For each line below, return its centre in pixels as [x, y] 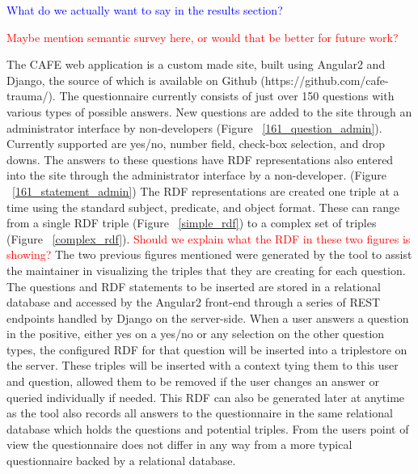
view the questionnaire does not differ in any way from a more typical [179, 444]
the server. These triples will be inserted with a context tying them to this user [203, 365]
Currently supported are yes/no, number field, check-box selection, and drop [196, 144]
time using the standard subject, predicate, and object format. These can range [203, 207]
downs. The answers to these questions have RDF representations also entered [200, 159]
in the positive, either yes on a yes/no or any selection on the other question [196, 334]
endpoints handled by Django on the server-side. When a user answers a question [208, 317]
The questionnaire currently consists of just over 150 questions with [227, 96]
